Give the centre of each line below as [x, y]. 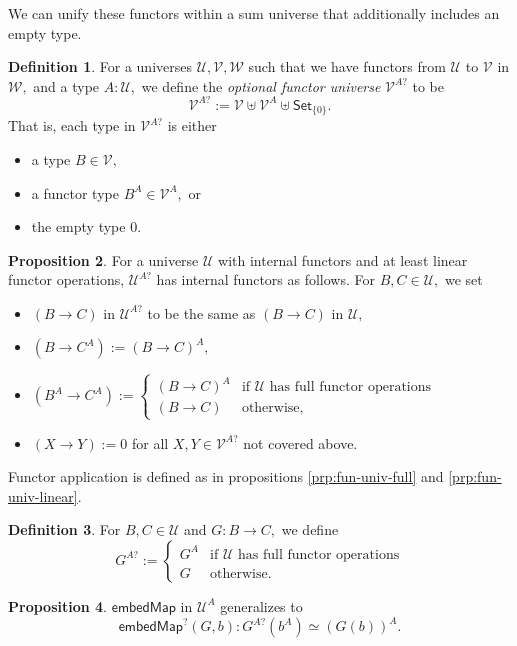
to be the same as [201, 312]
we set [463, 279]
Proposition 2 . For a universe [103, 259]
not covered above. [300, 442]
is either [192, 125]
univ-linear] [43, 495]
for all [150, 442]
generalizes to [261, 605]
